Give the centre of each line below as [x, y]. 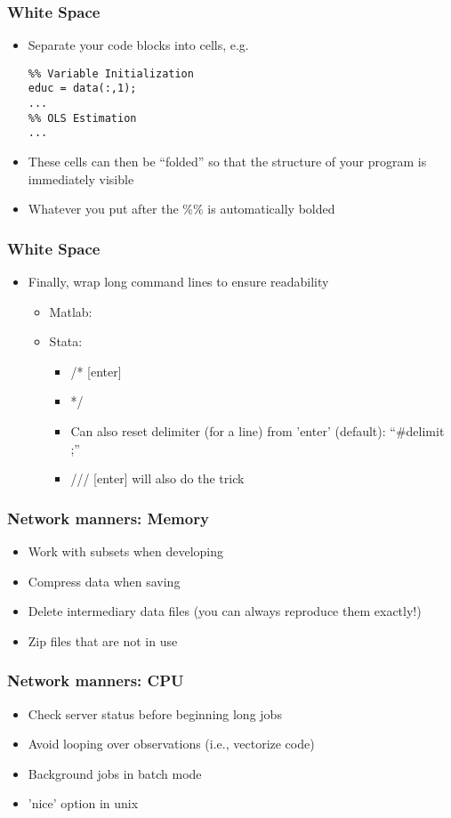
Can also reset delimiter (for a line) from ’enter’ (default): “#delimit [258, 431]
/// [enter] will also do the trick [157, 478]
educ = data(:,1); [82, 89]
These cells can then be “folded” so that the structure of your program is [227, 162]
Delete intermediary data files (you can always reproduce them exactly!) [225, 611]
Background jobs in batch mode [115, 773]
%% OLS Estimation [82, 118]
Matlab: [71, 311]
